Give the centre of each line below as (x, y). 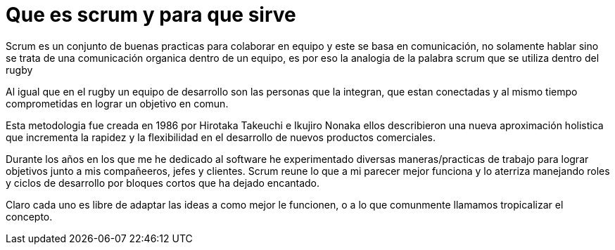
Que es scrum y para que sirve (151, 15)
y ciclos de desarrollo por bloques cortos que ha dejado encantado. (163, 183)
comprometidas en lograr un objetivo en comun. (117, 103)
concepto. (29, 216)
